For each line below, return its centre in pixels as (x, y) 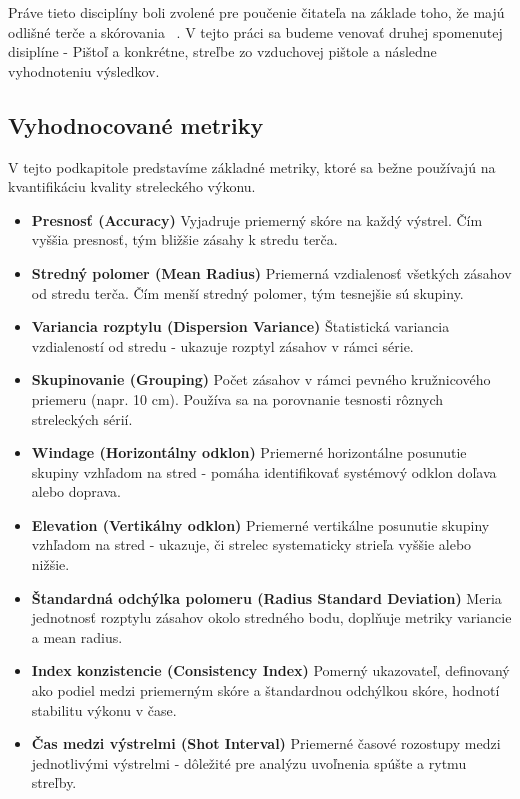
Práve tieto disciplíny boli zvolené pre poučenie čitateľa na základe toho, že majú (256, 12)
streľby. (54, 782)
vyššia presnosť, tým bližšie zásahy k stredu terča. (184, 239)
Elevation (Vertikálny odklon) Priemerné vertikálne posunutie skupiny (260, 524)
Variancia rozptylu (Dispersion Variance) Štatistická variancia (240, 326)
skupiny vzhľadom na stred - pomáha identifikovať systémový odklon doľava (264, 471)
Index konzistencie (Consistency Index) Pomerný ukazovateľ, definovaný (270, 670)
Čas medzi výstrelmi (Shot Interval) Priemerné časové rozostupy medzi (266, 743)
